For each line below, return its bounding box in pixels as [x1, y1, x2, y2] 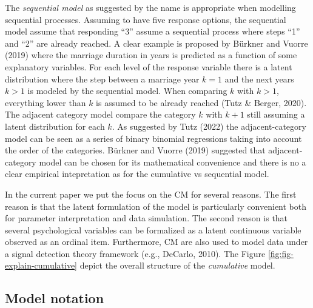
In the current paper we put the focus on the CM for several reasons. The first [5, 187, 297, 200]
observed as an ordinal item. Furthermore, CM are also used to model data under [5, 235, 308, 248]
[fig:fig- [268, 247, 294, 259]
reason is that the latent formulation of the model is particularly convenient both [5, 199, 307, 212]
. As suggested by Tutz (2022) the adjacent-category [112, 119, 306, 132]
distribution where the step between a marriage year [5, 72, 200, 85]
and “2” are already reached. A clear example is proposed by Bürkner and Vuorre [5, 36, 308, 49]
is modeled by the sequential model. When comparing [27, 84, 227, 97]
